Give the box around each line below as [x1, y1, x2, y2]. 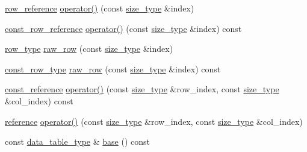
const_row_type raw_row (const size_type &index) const [5, 62, 221, 75]
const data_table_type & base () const [5, 135, 150, 148]
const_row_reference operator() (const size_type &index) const [5, 22, 242, 34]
